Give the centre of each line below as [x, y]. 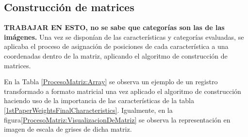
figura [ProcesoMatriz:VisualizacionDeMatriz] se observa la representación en [117, 119]
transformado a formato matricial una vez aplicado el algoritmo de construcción [123, 91]
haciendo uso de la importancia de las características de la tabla [99, 100]
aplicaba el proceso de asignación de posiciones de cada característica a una [116, 46]
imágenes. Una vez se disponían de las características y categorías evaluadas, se [124, 37]
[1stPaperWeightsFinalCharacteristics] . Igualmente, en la [88, 110]
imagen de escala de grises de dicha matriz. [68, 129]
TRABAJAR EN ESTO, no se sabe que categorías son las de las [114, 27]
